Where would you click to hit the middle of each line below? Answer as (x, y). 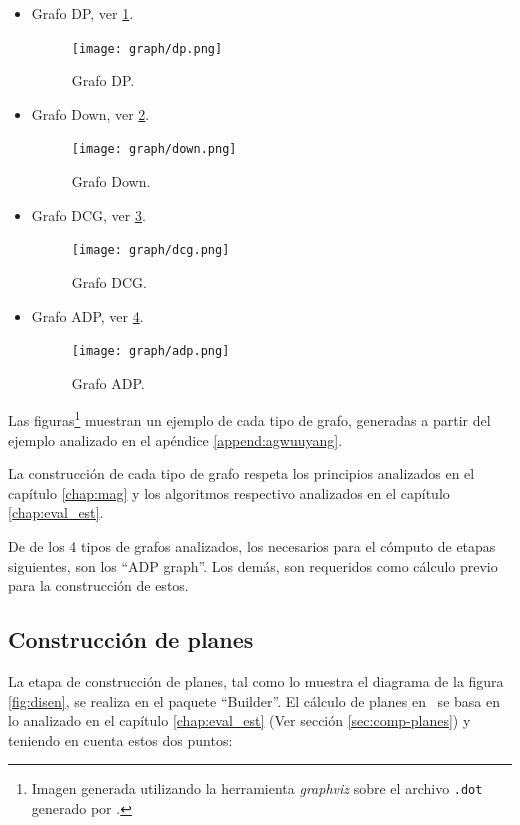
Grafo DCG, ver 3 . (88, 214)
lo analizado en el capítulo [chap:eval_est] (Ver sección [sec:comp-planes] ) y (239, 720)
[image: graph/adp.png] (150, 351)
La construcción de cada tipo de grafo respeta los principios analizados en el (241, 473)
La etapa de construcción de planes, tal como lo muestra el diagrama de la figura (256, 680)
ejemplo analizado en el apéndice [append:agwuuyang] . (175, 439)
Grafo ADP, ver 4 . (87, 315)
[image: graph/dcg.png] (150, 250)
